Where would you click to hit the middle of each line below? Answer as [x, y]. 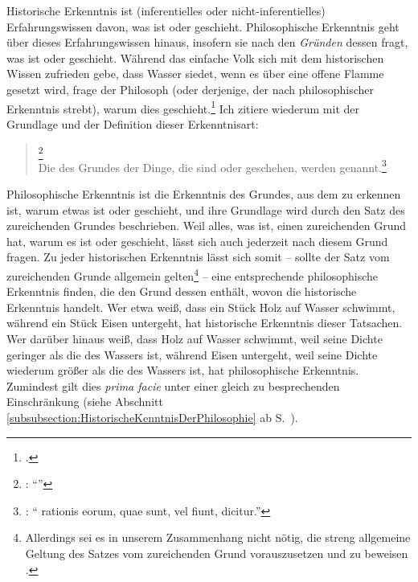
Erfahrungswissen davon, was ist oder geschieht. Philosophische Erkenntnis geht [203, 26]
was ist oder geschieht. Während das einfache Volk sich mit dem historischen [195, 57]
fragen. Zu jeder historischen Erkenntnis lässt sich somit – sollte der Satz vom [198, 257]
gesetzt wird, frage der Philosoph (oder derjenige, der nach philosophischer [190, 89]
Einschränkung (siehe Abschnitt [85, 402]
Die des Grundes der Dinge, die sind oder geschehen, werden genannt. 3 [212, 166]
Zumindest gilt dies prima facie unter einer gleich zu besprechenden [173, 385]
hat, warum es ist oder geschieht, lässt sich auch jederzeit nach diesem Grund [197, 241]
